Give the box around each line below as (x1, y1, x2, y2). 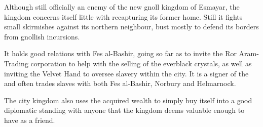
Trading (4, 58, 28, 68)
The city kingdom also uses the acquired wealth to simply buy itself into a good (4, 95, 252, 105)
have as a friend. (4, 114, 55, 125)
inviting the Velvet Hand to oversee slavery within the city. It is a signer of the (4, 68, 249, 78)
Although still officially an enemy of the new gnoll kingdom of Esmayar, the (4, 2, 240, 12)
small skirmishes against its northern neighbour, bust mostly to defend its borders (4, 21, 259, 32)
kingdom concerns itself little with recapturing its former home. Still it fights (4, 11, 243, 22)
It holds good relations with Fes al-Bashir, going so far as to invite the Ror (4, 48, 237, 59)
